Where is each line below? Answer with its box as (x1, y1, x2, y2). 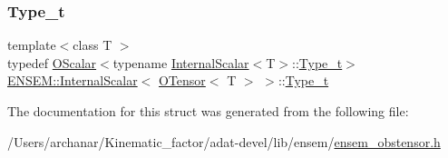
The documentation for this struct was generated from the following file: (7, 102, 409, 120)
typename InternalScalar (112, 53, 249, 72)
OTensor (158, 71, 206, 90)
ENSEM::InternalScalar (7, 71, 138, 90)
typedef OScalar (7, 53, 97, 72)
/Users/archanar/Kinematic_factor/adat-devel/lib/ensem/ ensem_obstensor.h (7, 132, 441, 151)
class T (73, 35, 112, 54)
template (7, 35, 56, 54)
